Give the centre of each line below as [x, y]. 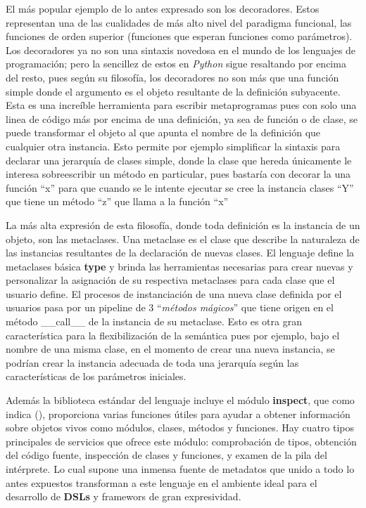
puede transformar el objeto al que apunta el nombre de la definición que [163, 132]
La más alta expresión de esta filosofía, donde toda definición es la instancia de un [183, 224]
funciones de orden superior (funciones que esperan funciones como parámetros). [179, 36]
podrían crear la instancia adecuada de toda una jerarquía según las [152, 362]
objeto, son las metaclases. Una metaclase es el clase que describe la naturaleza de [183, 239]
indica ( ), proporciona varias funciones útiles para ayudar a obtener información [178, 413]
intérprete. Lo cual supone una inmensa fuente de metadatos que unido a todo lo [180, 469]
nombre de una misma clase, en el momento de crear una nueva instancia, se [170, 349]
